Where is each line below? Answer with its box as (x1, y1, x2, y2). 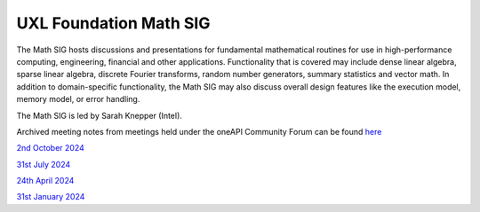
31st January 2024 (16, 192, 85, 202)
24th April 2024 (16, 176, 75, 186)
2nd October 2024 (16, 143, 84, 153)
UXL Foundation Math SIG (16, 13, 211, 33)
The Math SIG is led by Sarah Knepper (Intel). (16, 110, 182, 121)
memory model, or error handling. (16, 94, 140, 105)
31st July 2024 (16, 159, 71, 169)
